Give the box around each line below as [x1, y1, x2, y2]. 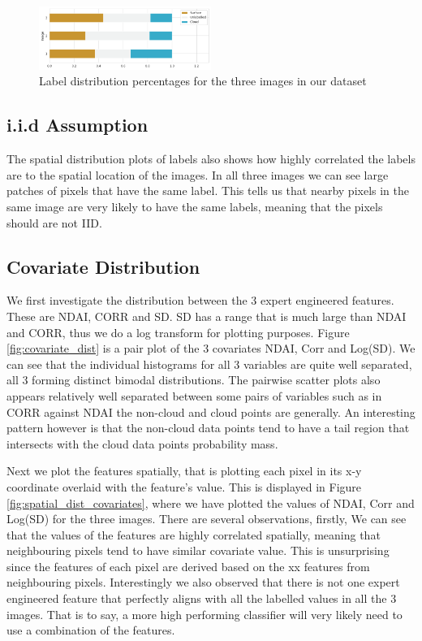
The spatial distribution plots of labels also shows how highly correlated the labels [6, 150, 416, 167]
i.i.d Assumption [6, 112, 149, 137]
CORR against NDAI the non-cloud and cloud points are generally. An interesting [6, 403, 416, 420]
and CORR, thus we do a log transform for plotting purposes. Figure [6, 323, 350, 340]
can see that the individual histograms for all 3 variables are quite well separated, [6, 355, 412, 372]
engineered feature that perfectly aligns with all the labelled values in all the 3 [6, 590, 397, 607]
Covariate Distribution [6, 253, 200, 279]
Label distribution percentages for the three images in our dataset [39, 72, 367, 89]
